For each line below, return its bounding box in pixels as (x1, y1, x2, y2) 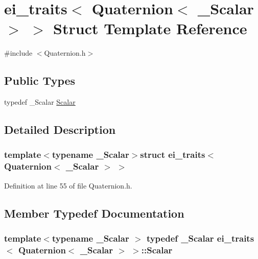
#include (4, 48, 33, 58)
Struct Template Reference (53, 18, 247, 39)
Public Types (4, 73, 76, 88)
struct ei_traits (140, 148, 205, 161)
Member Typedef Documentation (4, 205, 184, 221)
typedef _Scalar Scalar (4, 97, 76, 107)
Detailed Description (4, 122, 116, 137)
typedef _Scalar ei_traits (146, 231, 254, 244)
